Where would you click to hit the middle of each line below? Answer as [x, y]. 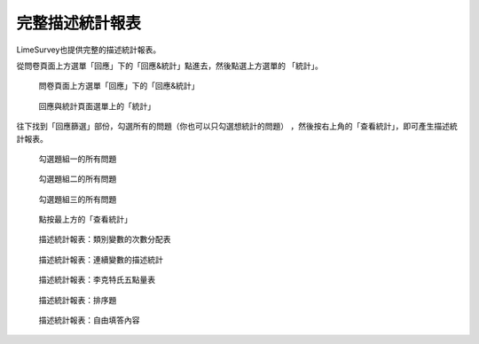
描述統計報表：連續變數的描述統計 [101, 259]
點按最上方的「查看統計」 [85, 219]
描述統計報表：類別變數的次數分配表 [105, 239]
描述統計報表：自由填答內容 [89, 320]
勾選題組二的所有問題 [78, 179]
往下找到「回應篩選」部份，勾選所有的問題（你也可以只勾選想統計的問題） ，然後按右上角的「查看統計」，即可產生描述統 [237, 126]
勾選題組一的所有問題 [78, 159]
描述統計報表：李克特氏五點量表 [97, 280]
